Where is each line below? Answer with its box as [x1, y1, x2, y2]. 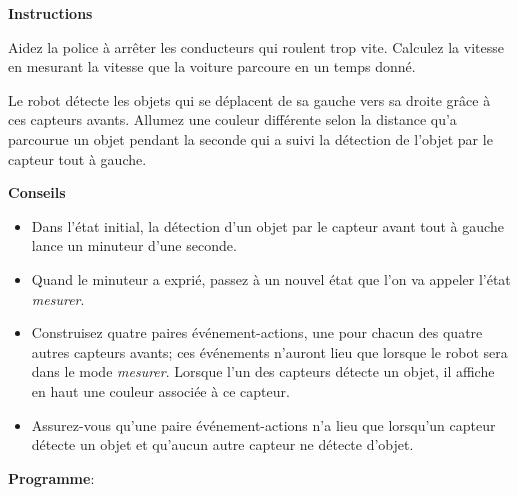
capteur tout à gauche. [8, 148, 147, 169]
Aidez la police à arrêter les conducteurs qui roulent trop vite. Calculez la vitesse [8, 36, 504, 57]
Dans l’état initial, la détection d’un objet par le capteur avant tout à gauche [31, 215, 504, 236]
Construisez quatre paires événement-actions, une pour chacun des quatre [31, 322, 483, 343]
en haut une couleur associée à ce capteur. [31, 380, 290, 401]
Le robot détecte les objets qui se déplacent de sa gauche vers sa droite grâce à [8, 89, 491, 110]
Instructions [8, 3, 93, 23]
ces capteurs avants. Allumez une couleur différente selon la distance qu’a [8, 109, 457, 130]
